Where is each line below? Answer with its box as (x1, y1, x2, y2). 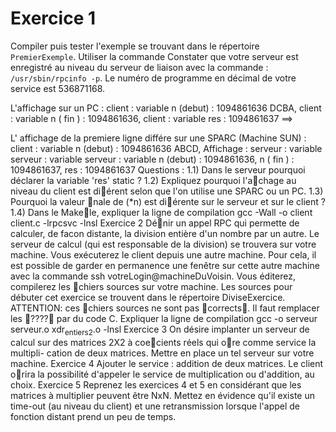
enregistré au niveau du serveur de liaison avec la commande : (10, 61, 269, 73)
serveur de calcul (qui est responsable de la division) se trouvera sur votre (10, 238, 317, 250)
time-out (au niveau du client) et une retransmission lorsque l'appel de (10, 400, 301, 412)
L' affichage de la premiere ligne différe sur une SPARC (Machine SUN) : (10, 132, 307, 144)
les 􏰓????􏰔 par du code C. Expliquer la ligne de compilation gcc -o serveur (10, 312, 318, 324)
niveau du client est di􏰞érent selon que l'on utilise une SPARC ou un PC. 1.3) (10, 185, 324, 197)
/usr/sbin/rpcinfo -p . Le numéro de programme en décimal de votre (10, 72, 297, 84)
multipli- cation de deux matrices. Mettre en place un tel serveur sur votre (10, 347, 315, 359)
